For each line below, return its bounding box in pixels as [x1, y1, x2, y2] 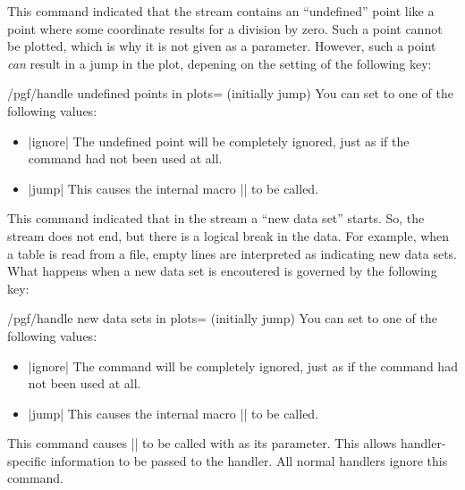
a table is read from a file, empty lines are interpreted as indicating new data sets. [7, 244, 457, 262]
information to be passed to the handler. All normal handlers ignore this [50, 451, 448, 469]
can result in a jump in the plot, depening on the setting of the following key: [7, 54, 432, 72]
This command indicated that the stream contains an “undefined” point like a [7, 2, 435, 20]
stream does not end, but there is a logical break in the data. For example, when [7, 226, 450, 245]
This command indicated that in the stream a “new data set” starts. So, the [7, 209, 425, 228]
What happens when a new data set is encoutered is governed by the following [7, 262, 437, 280]
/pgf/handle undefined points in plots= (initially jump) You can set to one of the [7, 84, 453, 103]
